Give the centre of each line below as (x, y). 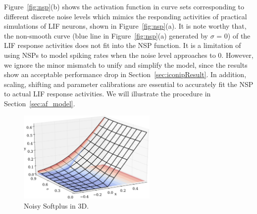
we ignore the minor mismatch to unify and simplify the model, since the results (126, 64)
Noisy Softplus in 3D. (56, 205)
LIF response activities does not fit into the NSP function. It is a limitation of (123, 45)
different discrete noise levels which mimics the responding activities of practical (126, 16)
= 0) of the (233, 35)
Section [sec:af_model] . (40, 103)
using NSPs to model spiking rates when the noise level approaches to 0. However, (129, 55)
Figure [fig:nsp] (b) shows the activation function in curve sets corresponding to (124, 6)
